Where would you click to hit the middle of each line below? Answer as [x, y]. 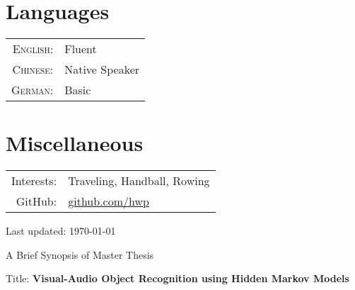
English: [33, 49]
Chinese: [33, 69]
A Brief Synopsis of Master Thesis [80, 254]
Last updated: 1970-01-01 [61, 231]
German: [33, 90]
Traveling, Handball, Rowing [139, 181]
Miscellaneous [75, 143]
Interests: [34, 181]
